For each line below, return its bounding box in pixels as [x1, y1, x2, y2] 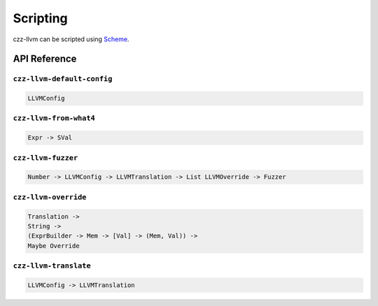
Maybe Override [27, 242, 80, 249]
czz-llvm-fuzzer [13, 153, 78, 162]
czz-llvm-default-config [13, 74, 113, 84]
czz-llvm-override [13, 192, 87, 202]
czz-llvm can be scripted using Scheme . [13, 35, 129, 43]
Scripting [13, 10, 68, 26]
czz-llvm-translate [13, 261, 91, 270]
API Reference [13, 53, 77, 65]
